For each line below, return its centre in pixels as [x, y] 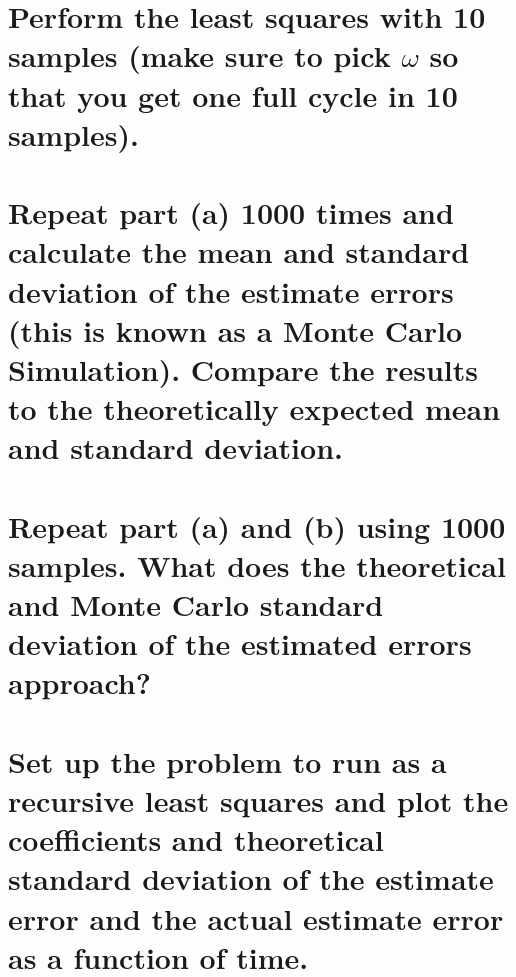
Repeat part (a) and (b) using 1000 [257, 525]
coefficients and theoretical [196, 839]
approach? [79, 682]
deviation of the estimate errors [231, 290]
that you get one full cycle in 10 [233, 94]
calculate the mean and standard [239, 251]
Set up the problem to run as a [227, 760]
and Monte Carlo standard [196, 604]
